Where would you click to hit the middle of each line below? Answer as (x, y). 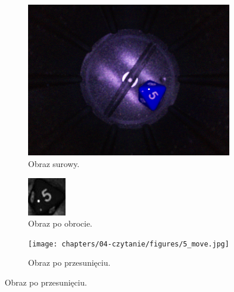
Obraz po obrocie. (60, 223)
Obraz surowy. (54, 163)
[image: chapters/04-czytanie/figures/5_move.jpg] (129, 244)
